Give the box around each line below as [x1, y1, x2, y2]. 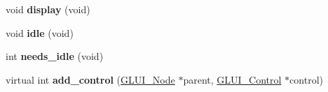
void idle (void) [6, 25, 74, 40]
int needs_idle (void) [6, 49, 104, 63]
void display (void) [6, 2, 90, 16]
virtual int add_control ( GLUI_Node [6, 72, 175, 86]
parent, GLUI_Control [183, 72, 282, 86]
